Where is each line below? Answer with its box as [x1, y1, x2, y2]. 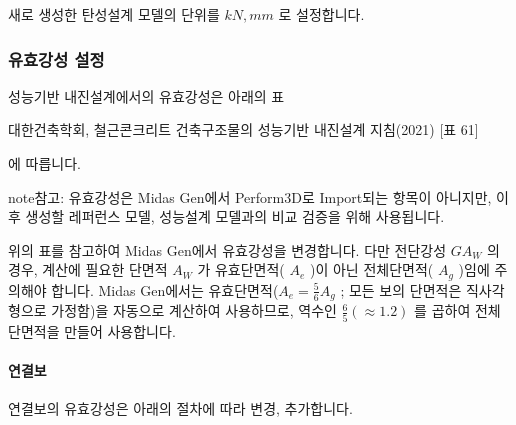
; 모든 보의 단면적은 [340, 279, 462, 300]
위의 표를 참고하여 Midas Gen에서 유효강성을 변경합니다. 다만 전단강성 [8, 239, 447, 260]
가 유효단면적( [197, 259, 285, 280]
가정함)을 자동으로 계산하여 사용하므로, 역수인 [51, 300, 337, 321]
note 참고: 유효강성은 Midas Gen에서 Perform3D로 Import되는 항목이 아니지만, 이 [8, 186, 509, 207]
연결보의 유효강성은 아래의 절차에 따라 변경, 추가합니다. [8, 397, 353, 418]
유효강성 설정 [8, 46, 105, 71]
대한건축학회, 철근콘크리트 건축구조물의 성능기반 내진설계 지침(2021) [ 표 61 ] [8, 119, 479, 140]
